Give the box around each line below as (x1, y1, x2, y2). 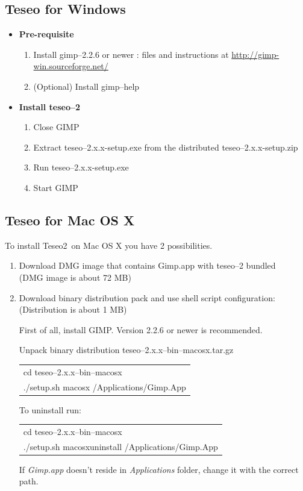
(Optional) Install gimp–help (33, 80, 140, 92)
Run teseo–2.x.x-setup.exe (33, 161, 129, 174)
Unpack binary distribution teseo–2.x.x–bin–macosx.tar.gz (19, 343, 234, 356)
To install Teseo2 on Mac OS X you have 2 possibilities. (5, 239, 213, 251)
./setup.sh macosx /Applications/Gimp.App (23, 380, 186, 393)
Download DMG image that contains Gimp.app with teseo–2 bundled (19, 259, 276, 272)
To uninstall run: (19, 403, 82, 416)
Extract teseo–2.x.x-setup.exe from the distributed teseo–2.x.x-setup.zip (33, 140, 298, 153)
